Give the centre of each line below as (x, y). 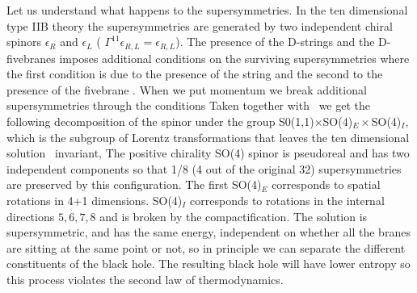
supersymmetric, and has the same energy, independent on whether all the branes (208, 232)
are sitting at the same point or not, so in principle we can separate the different (206, 247)
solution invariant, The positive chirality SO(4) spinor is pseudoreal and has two (208, 153)
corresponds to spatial (326, 184)
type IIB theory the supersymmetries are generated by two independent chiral (200, 25)
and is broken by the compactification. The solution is (234, 216)
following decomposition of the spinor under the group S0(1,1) (160, 121)
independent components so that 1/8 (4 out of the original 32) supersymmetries (204, 168)
